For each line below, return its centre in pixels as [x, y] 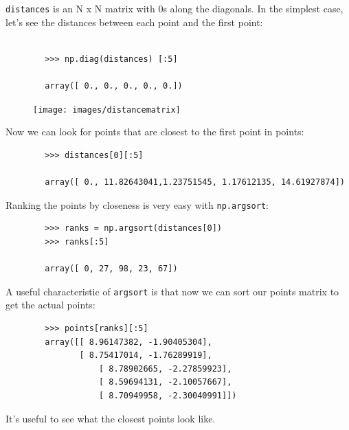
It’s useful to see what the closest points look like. [111, 418]
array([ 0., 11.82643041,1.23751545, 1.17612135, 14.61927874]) [195, 182]
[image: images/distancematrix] [107, 110]
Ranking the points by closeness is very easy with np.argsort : [137, 204]
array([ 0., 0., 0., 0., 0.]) [114, 86]
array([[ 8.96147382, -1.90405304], [128, 342]
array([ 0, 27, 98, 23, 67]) [111, 269]
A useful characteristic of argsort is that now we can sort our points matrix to [172, 291]
